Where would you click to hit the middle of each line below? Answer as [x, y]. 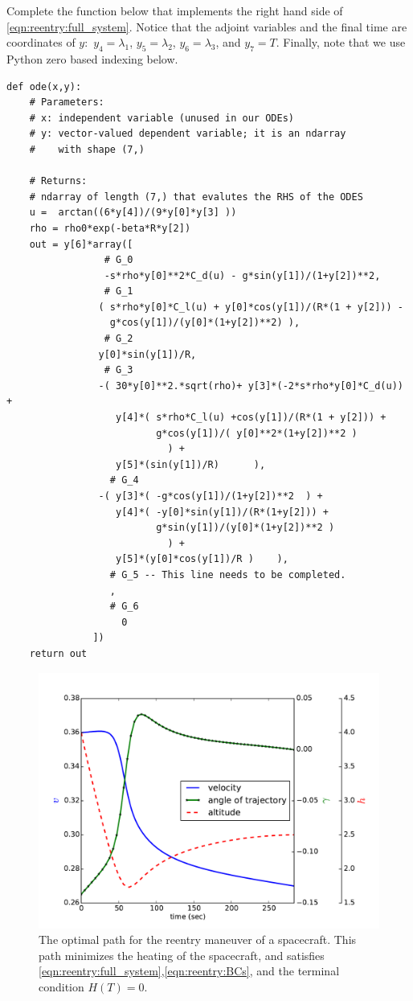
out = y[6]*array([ [81, 244]
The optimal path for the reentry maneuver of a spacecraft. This [198, 939]
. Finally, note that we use [341, 42]
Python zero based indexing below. [92, 58]
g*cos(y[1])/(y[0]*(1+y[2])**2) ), [205, 323]
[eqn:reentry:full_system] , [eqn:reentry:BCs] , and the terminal [189, 971]
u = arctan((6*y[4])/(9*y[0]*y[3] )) [133, 213]
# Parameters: [67, 103]
